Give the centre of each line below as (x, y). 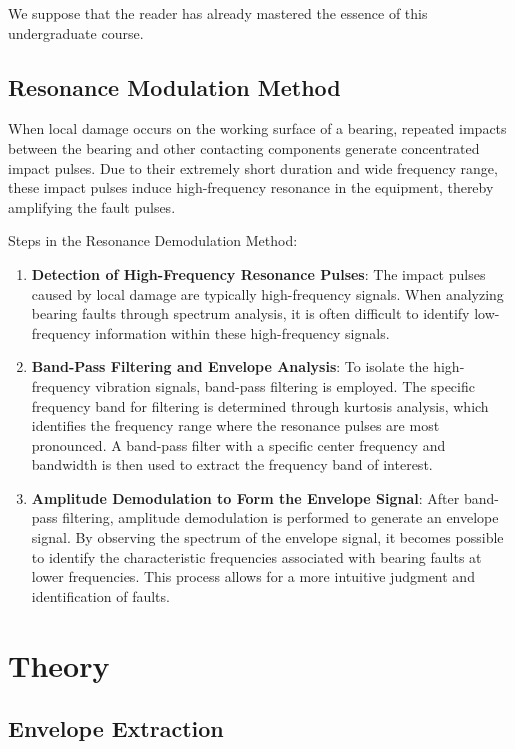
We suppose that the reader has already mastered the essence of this (218, 13)
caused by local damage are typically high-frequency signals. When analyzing (267, 293)
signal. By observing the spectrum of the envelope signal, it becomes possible (267, 537)
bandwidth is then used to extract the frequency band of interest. (232, 464)
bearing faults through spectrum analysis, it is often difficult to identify (250, 313)
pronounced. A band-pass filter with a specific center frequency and (238, 444)
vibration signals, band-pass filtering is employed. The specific (285, 385)
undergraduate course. (76, 32)
